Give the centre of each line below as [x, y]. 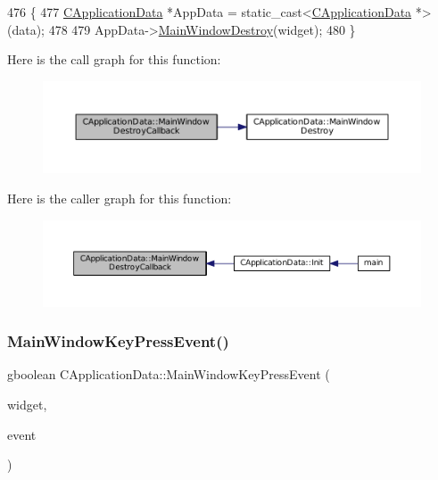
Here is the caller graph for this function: [120, 198]
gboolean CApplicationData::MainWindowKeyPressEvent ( [169, 374]
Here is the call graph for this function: [114, 59]
